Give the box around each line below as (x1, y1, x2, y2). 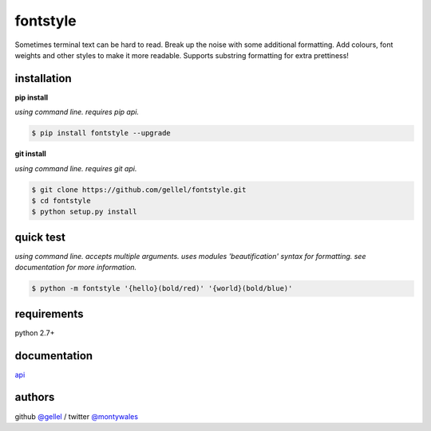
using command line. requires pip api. (14, 108, 140, 117)
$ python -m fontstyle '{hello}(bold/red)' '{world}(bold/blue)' (31, 284, 293, 293)
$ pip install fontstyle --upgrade (31, 128, 171, 138)
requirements (14, 307, 84, 320)
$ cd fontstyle (31, 196, 91, 205)
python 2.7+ (14, 327, 55, 338)
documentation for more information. (14, 263, 137, 272)
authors (14, 390, 55, 404)
